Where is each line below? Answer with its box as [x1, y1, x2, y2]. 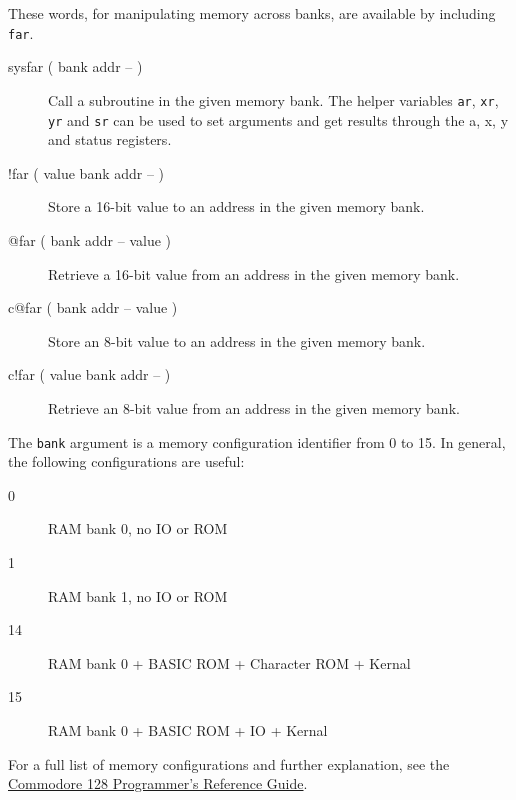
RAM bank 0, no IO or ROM [48, 518, 228, 539]
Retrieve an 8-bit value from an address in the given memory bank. [48, 397, 460, 418]
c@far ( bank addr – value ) [8, 297, 178, 318]
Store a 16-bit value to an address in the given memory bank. [48, 196, 425, 217]
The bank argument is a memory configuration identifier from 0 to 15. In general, [8, 431, 506, 452]
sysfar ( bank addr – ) [8, 56, 143, 77]
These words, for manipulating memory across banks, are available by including [8, 3, 496, 23]
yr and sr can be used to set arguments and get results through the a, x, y [48, 109, 509, 130]
